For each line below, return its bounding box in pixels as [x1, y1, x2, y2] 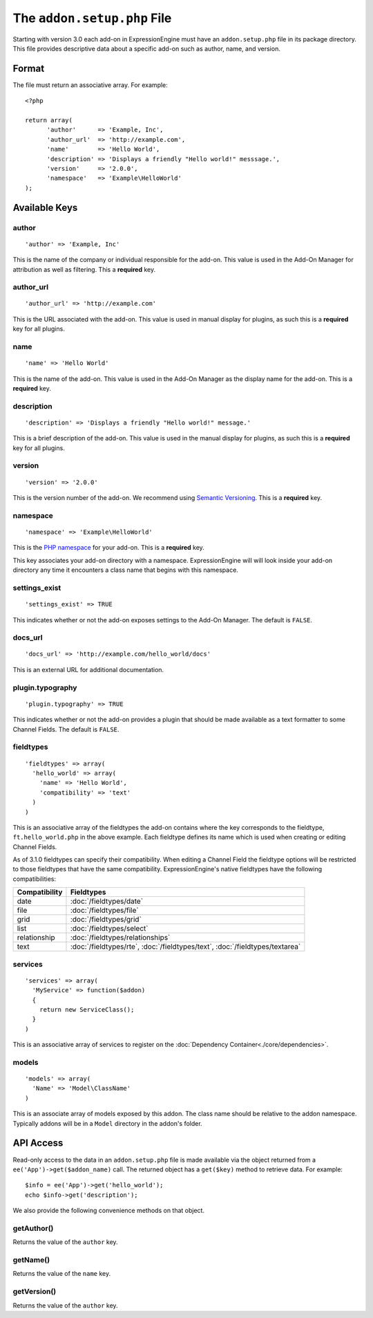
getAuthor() [12, 1223, 54, 1233]
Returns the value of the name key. [12, 1270, 111, 1278]
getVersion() [12, 1287, 57, 1297]
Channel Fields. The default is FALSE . [12, 725, 119, 733]
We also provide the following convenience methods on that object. [12, 1207, 205, 1215]
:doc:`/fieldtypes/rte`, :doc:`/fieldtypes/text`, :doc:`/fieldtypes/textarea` [70, 942, 301, 952]
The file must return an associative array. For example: [12, 80, 169, 89]
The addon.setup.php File [12, 10, 172, 26]
